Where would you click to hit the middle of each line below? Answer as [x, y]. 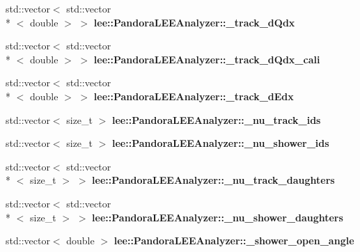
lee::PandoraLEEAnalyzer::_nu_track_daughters [213, 180]
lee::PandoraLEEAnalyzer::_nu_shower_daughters [218, 217]
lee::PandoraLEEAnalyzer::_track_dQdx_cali [207, 59]
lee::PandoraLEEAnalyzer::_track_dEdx [194, 96]
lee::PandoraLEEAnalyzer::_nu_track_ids [217, 119]
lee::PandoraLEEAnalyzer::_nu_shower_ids [221, 143]
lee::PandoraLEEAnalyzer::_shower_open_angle [234, 241]
